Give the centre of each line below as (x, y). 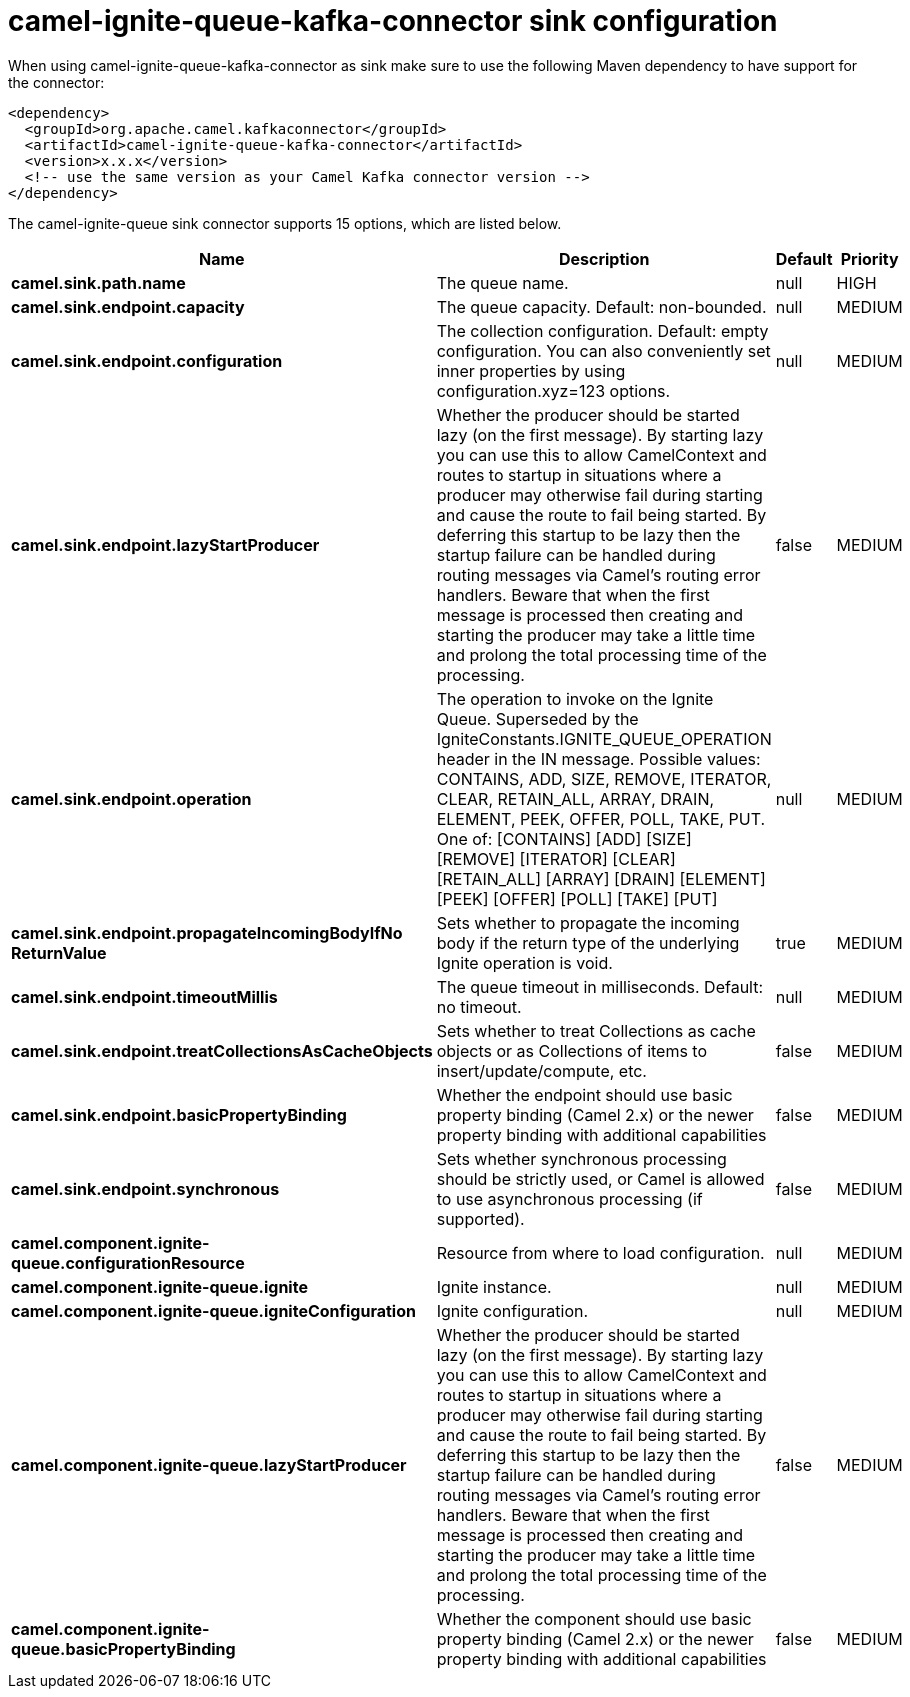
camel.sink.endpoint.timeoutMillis (144, 996)
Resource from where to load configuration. (600, 1252)
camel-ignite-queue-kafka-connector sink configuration (393, 21)
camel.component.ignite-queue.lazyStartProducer (209, 1464)
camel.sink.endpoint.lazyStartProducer (165, 544)
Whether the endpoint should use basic (584, 1094)
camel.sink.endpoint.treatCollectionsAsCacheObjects (222, 1050)
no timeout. (479, 1006)
